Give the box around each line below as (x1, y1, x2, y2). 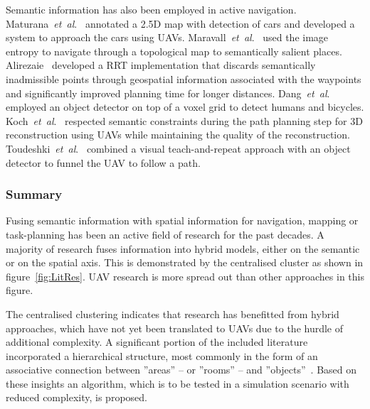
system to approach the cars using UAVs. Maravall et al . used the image (6, 30, 329, 45)
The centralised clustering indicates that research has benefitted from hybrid (6, 306, 339, 321)
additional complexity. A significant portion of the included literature (6, 334, 308, 349)
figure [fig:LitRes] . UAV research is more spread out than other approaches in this (6, 268, 364, 283)
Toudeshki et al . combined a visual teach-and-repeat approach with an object (6, 141, 351, 156)
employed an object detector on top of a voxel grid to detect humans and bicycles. (6, 99, 364, 114)
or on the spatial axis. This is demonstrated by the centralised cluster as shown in (6, 255, 364, 270)
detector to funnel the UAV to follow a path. (6, 155, 201, 170)
